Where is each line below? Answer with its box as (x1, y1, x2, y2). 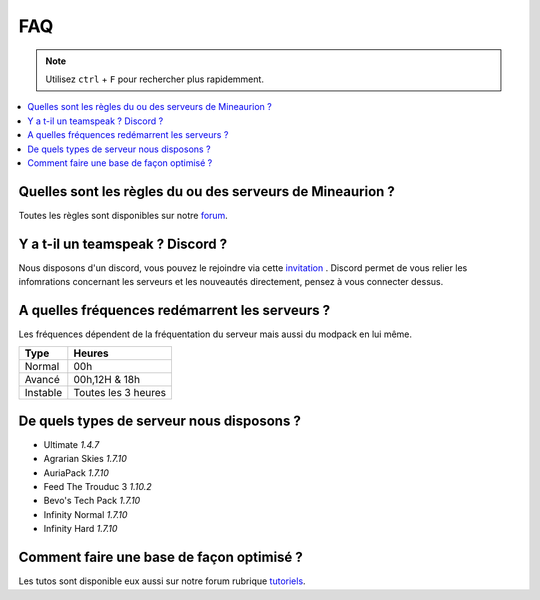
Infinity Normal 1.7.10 (43, 508, 128, 520)
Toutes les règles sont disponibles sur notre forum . (18, 209, 229, 221)
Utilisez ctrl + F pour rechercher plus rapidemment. (45, 73, 265, 85)
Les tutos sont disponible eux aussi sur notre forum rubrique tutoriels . (18, 575, 306, 587)
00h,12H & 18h (73, 373, 140, 387)
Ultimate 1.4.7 (43, 438, 100, 450)
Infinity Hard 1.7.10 (43, 523, 118, 535)
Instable (24, 386, 63, 400)
